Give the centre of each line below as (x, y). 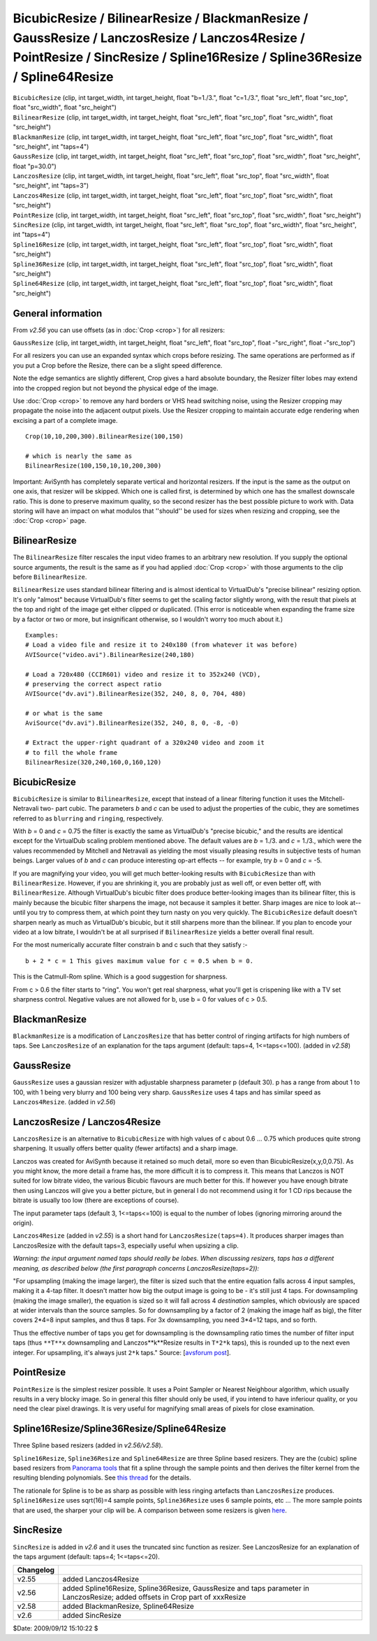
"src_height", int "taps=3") (51, 186)
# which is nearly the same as (79, 456)
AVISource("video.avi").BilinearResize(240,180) (110, 655)
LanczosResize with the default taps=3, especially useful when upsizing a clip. (126, 1245)
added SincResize (92, 1616)
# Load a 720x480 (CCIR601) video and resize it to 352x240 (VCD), (143, 674)
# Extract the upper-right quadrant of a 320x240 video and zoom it (145, 743)
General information (58, 313)
